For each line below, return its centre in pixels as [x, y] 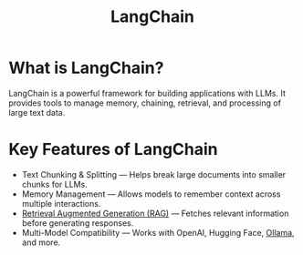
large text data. [37, 112]
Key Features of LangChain [113, 150]
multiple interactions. [61, 203]
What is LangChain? [86, 68]
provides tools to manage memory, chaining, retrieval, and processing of [145, 103]
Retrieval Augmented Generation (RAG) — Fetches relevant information [155, 213]
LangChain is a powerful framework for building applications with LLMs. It [147, 93]
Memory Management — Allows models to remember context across [151, 194]
